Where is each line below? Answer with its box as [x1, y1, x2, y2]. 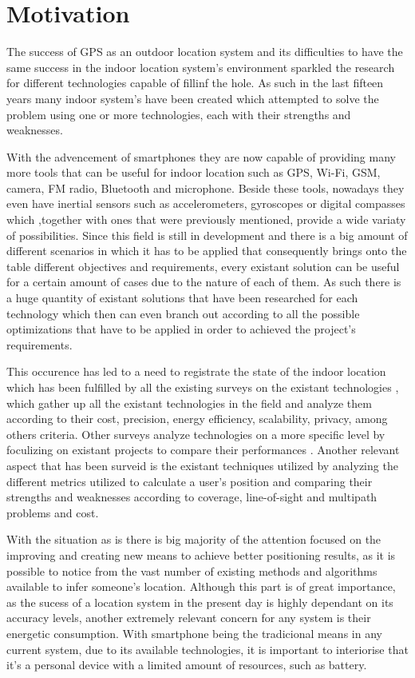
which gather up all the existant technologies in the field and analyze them [6, 394, 372, 411]
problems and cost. [6, 504, 99, 520]
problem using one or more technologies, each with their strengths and [6, 106, 351, 122]
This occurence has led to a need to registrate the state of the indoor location [6, 363, 386, 380]
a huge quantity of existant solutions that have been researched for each [6, 289, 358, 306]
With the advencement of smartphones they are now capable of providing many [6, 148, 396, 165]
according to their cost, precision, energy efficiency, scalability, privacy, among [6, 410, 388, 427]
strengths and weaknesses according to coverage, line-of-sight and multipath [6, 489, 377, 505]
